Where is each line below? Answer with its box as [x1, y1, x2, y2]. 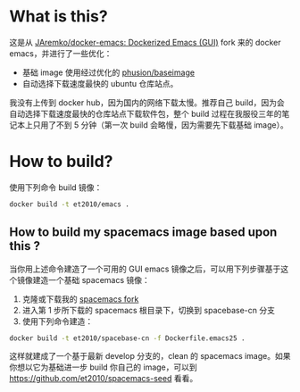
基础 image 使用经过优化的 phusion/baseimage [21, 67, 195, 78]
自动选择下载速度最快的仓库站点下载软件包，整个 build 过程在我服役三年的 [9, 108, 283, 119]
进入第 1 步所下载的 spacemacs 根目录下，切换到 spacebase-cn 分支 [21, 304, 275, 315]
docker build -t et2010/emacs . [9, 199, 129, 209]
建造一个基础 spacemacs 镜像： [32, 274, 150, 285]
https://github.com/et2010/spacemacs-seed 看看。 [9, 373, 198, 384]
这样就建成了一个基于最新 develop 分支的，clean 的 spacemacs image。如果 [9, 351, 291, 362]
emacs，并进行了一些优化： [9, 47, 112, 59]
